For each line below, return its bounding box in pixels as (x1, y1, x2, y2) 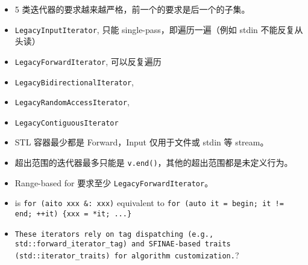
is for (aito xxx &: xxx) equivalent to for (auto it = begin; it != (14, 196, 284, 209)
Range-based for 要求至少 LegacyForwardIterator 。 (14, 176, 213, 189)
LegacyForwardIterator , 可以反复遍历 (14, 55, 162, 67)
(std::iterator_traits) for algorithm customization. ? (14, 249, 239, 261)
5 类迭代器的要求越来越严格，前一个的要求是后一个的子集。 (14, 3, 250, 15)
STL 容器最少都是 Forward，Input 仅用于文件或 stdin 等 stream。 (14, 136, 269, 148)
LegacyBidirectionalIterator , (14, 75, 134, 88)
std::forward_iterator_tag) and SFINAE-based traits (14, 240, 231, 249)
